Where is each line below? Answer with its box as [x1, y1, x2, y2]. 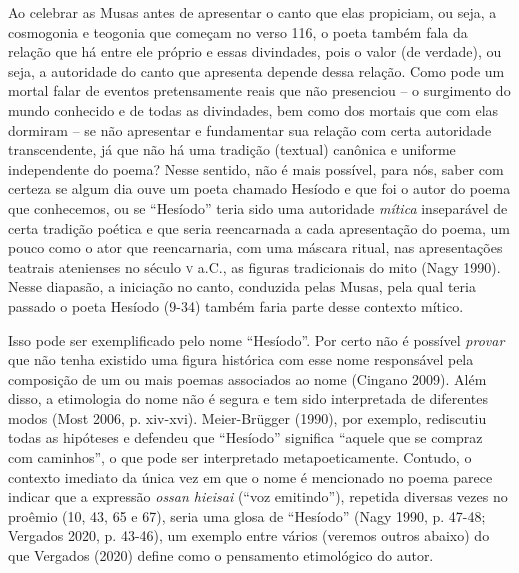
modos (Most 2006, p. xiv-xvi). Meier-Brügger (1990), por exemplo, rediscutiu [8, 407, 487, 428]
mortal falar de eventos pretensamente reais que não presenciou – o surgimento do [8, 80, 511, 101]
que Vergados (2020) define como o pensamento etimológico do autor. [8, 545, 434, 566]
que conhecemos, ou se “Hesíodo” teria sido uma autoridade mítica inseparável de [8, 197, 508, 218]
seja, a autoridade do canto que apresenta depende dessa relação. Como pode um [8, 60, 505, 81]
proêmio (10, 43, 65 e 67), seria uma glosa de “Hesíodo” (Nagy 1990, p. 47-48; [8, 505, 486, 526]
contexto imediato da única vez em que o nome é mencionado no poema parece [8, 466, 493, 487]
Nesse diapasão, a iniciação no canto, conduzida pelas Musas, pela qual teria [8, 276, 476, 297]
